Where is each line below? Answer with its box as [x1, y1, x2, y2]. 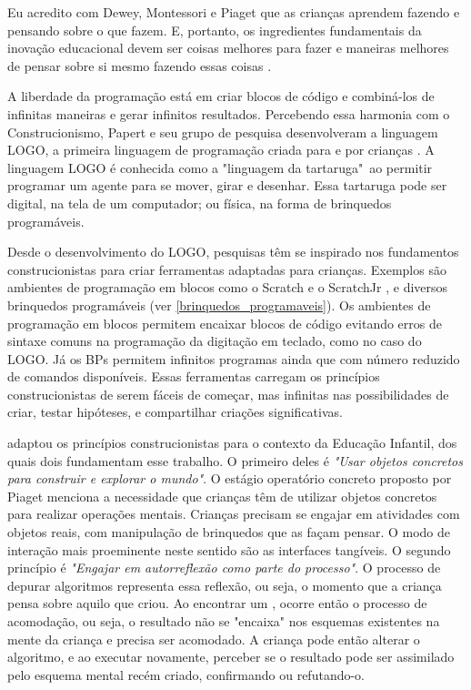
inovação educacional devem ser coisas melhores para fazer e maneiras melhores [7, 38, 449, 57]
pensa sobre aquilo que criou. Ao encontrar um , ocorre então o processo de [7, 594, 427, 613]
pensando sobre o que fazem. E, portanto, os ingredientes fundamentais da [7, 20, 422, 39]
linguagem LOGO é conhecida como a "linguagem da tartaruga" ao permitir [7, 157, 433, 177]
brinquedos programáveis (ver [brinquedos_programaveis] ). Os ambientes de [7, 295, 431, 314]
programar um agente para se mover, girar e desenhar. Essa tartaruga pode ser [7, 176, 447, 195]
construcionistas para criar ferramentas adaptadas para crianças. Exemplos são [7, 259, 446, 279]
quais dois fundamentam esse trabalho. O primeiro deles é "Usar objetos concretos [7, 451, 463, 470]
